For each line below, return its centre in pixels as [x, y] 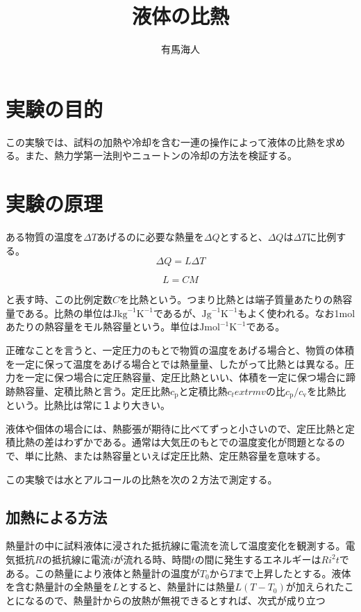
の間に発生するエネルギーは [258, 559]
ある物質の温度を [44, 236]
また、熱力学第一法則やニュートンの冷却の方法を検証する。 [161, 155]
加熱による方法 [57, 516]
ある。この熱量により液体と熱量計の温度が [103, 573]
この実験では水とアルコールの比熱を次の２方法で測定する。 [142, 479]
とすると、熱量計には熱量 [177, 587]
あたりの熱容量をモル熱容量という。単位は [103, 327]
